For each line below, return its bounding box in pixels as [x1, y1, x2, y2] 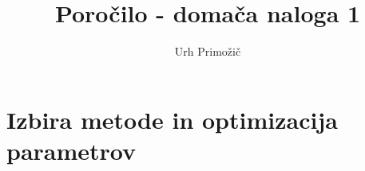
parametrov [6, 134, 137, 166]
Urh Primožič [174, 43, 241, 60]
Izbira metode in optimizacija [6, 103, 338, 135]
